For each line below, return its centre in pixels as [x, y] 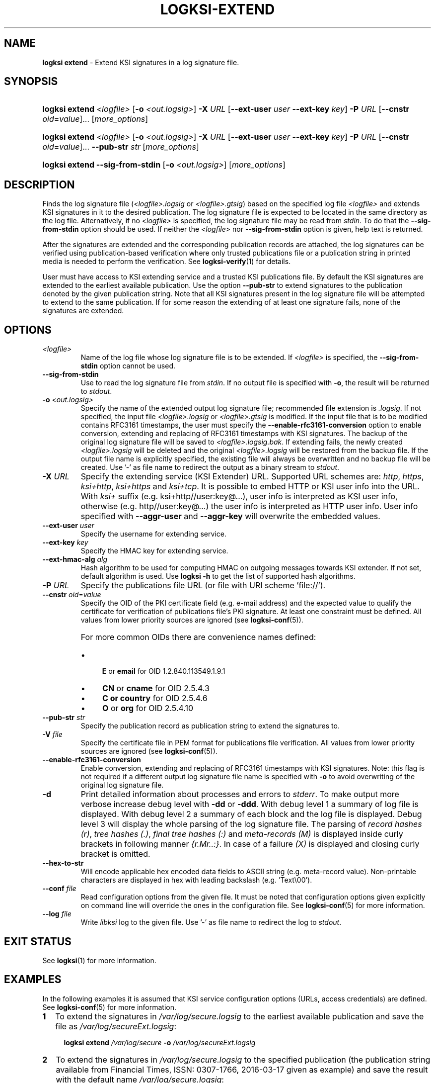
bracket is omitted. [115, 854]
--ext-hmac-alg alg [75, 559]
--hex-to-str [63, 863]
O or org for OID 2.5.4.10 [148, 708]
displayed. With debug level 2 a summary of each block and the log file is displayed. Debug [251, 814]
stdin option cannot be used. [128, 366]
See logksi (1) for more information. [99, 960]
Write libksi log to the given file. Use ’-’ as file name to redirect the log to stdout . [211, 922]
